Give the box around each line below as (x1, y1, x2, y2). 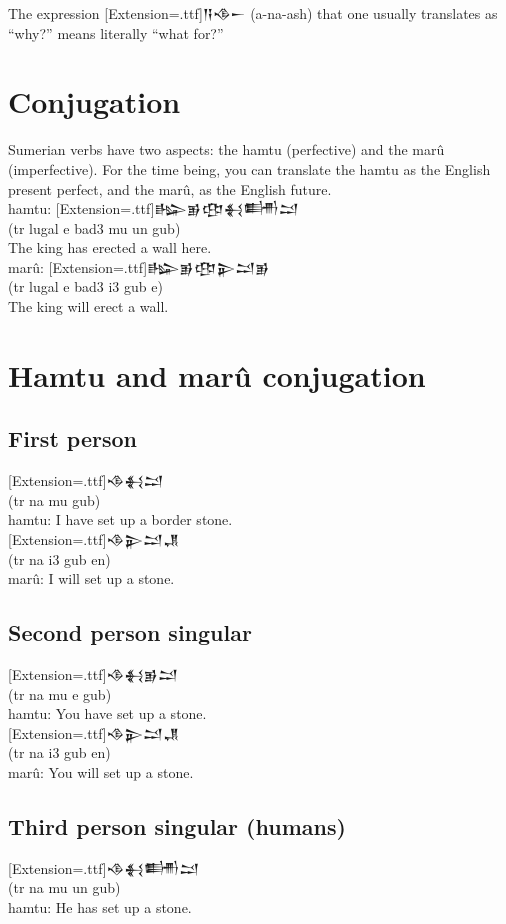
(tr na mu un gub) (8, 877, 121, 898)
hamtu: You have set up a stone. (8, 703, 207, 724)
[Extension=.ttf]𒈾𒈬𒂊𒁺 (8, 664, 178, 684)
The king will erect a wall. (8, 296, 169, 317)
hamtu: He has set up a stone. (8, 896, 192, 917)
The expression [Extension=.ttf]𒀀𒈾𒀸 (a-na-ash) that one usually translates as (8, 3, 498, 23)
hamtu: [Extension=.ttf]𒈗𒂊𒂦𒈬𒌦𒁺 (8, 198, 299, 219)
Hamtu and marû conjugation (8, 354, 426, 395)
